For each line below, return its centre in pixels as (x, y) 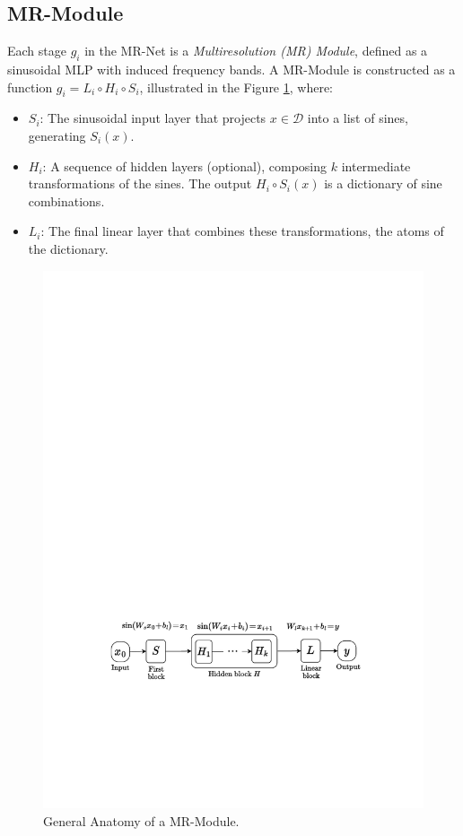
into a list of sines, (358, 118)
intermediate (376, 165)
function (30, 87)
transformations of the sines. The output (140, 183)
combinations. (66, 200)
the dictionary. (68, 248)
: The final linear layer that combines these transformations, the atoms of (242, 231)
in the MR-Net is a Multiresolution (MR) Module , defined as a (256, 51)
